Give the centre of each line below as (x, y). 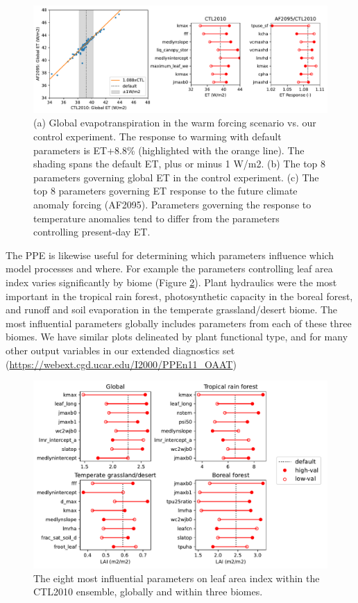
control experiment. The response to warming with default (157, 137)
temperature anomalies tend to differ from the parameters (156, 218)
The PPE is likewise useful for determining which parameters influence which (170, 255)
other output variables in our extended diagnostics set (120, 350)
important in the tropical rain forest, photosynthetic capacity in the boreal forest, (179, 296)
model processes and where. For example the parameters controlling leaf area (169, 269)
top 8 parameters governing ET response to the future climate (165, 191)
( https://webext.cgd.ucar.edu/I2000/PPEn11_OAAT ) (121, 364)
